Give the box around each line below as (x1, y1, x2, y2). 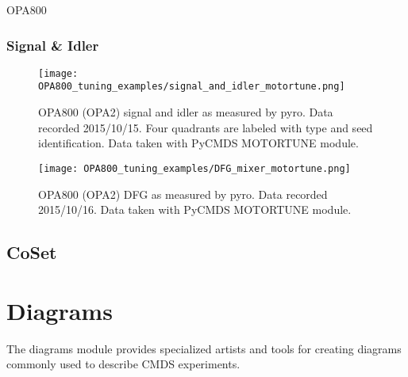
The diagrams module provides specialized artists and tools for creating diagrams (6, 340, 402, 356)
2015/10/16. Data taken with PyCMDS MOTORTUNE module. (38, 201, 352, 218)
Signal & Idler (6, 35, 99, 55)
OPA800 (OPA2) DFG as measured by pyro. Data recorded (38, 185, 328, 202)
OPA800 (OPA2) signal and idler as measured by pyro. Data (38, 104, 333, 120)
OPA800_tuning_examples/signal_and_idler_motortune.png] (38, 81, 345, 93)
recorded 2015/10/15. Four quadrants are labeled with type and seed (38, 119, 373, 135)
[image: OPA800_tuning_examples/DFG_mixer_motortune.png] (38, 162, 351, 174)
